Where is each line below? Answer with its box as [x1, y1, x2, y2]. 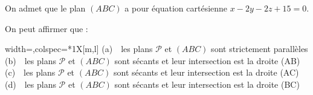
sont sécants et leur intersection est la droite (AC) [114, 66, 299, 79]
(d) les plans [5, 77, 56, 90]
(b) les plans [5, 54, 56, 67]
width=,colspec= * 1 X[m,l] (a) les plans [5, 42, 153, 55]
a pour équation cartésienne [124, 2, 228, 14]
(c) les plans [5, 66, 56, 79]
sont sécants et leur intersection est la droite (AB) [114, 54, 300, 67]
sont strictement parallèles [211, 42, 308, 55]
